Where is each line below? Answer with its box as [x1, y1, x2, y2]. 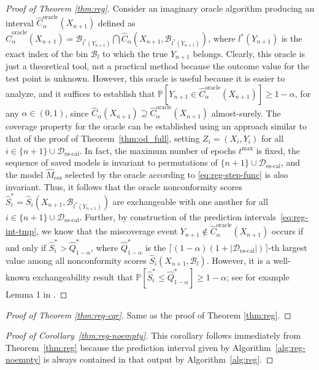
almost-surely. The [211, 106, 281, 119]
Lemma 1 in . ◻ [6, 287, 67, 300]
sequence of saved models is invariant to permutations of [6, 156, 218, 169]
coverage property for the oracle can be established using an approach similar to [6, 120, 307, 133]
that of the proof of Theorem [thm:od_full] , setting [6, 131, 200, 144]
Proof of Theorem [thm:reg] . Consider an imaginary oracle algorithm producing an [6, 2, 315, 14]
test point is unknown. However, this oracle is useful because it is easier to [6, 72, 285, 85]
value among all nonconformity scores [6, 253, 147, 266]
